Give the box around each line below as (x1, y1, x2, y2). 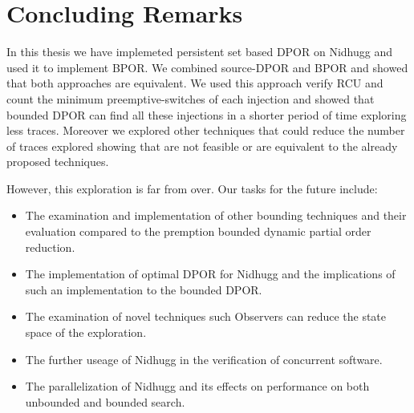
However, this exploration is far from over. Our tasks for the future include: (6, 180, 378, 196)
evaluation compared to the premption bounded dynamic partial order (25, 223, 371, 240)
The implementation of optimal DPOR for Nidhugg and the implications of (25, 265, 396, 282)
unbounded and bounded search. (25, 393, 185, 410)
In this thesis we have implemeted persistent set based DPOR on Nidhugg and (6, 43, 393, 60)
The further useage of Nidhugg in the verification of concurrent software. (25, 350, 383, 367)
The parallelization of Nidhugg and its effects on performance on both (25, 378, 370, 395)
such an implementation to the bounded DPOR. (25, 281, 262, 298)
